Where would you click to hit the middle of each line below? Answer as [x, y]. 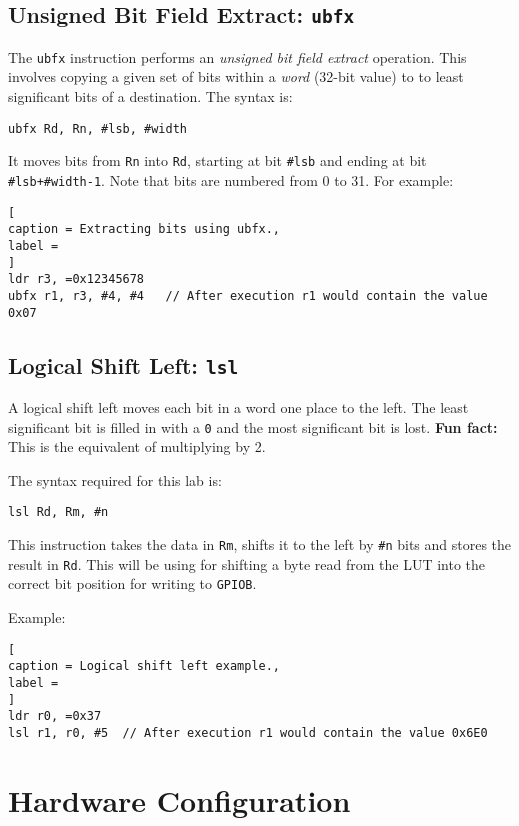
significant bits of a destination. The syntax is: [150, 96]
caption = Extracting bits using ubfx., [144, 229]
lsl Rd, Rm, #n [58, 512]
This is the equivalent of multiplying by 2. [137, 446]
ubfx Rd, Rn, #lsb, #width [97, 128]
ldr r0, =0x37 [55, 716]
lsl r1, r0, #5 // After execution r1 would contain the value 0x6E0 [248, 732]
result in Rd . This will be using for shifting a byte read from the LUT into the [247, 563]
